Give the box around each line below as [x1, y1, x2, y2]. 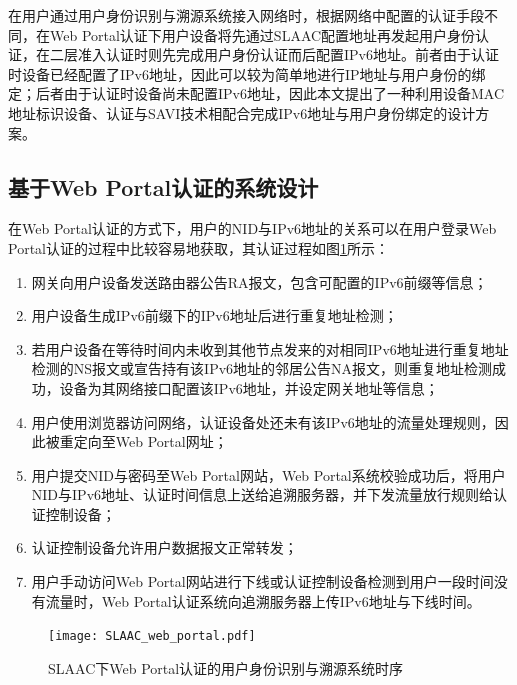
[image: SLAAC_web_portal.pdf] [48, 629, 256, 644]
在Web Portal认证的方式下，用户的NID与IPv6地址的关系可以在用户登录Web [8, 218, 497, 239]
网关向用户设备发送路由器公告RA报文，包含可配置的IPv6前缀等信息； [31, 271, 488, 292]
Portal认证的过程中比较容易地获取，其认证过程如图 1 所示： [8, 237, 389, 258]
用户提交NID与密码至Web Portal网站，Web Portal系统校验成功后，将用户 [31, 464, 506, 485]
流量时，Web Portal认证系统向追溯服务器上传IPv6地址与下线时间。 [45, 590, 481, 611]
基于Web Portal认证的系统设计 [8, 171, 319, 202]
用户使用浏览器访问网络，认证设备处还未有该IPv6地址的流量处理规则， [31, 411, 495, 432]
